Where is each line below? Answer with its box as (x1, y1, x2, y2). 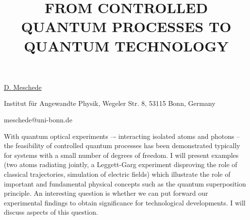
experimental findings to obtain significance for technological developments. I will (4, 197, 246, 207)
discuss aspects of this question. (4, 207, 98, 217)
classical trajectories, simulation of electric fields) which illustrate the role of (4, 169, 231, 179)
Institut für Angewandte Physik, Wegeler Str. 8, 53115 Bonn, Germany (4, 98, 216, 108)
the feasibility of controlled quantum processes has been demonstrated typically (4, 140, 240, 151)
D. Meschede (4, 82, 42, 92)
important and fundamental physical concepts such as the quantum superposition (4, 178, 246, 188)
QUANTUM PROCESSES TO (21, 17, 232, 36)
